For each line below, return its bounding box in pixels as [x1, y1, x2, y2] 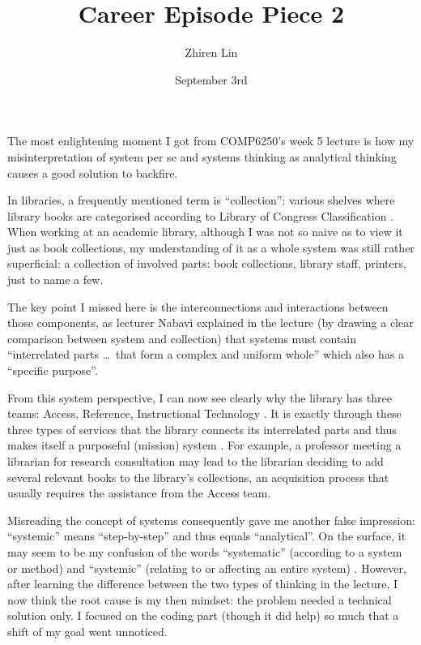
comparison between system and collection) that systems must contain [7, 329, 357, 346]
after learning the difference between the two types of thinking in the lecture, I [7, 575, 398, 592]
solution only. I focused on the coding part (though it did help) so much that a [7, 607, 399, 624]
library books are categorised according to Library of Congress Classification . [7, 207, 393, 224]
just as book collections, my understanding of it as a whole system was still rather [7, 239, 415, 256]
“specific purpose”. [7, 362, 98, 379]
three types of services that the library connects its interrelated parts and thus [7, 420, 397, 437]
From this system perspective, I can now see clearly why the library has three [7, 389, 392, 406]
